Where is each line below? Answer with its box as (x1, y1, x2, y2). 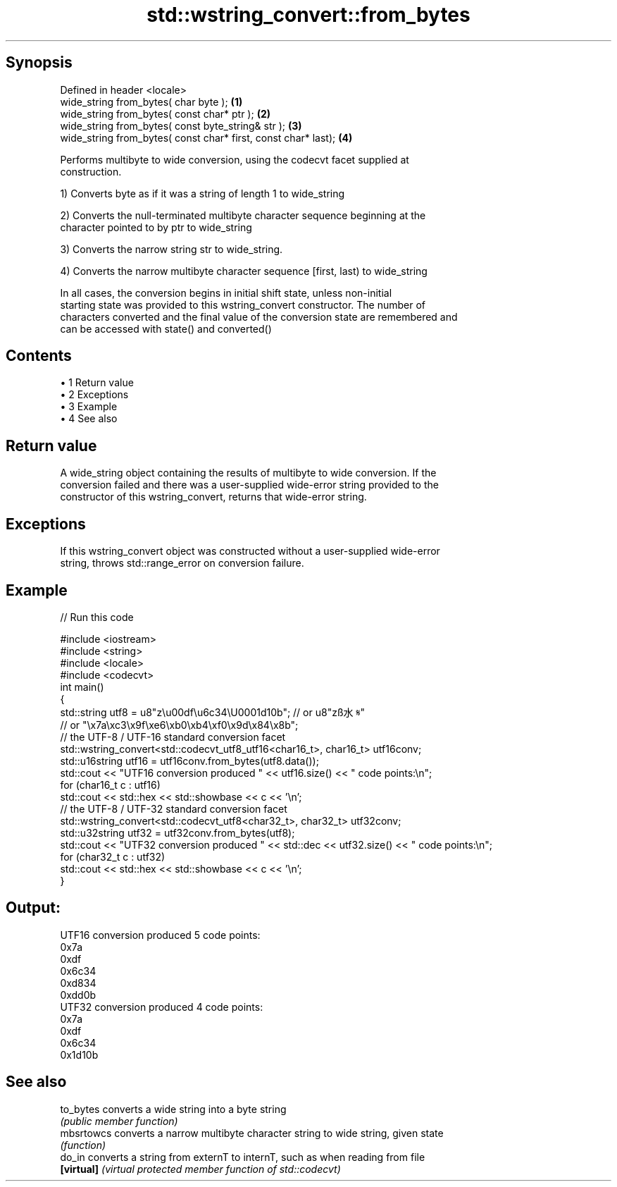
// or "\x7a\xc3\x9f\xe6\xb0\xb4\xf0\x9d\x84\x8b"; (60, 718, 299, 731)
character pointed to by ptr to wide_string (60, 221, 252, 233)
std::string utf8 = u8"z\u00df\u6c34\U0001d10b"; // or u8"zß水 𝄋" (60, 706, 366, 718)
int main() (60, 680, 104, 693)
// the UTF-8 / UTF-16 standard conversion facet (60, 730, 286, 743)
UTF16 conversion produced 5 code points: (60, 928, 261, 941)
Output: (6, 899, 61, 917)
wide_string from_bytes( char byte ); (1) (60, 95, 243, 108)
